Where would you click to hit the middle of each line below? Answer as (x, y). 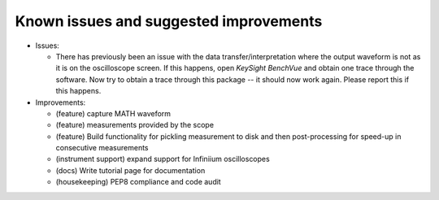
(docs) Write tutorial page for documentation (130, 170)
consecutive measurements (102, 148)
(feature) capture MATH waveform (113, 113)
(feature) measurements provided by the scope (135, 125)
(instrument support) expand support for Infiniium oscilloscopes (163, 159)
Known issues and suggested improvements (169, 21)
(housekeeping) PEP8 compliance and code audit (138, 182)
